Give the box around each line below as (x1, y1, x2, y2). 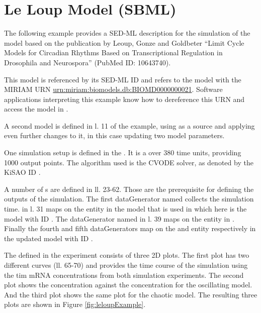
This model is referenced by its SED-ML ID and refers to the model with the (4, 74, 241, 84)
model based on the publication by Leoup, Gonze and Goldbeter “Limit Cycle (4, 37, 244, 48)
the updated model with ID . (4, 233, 93, 243)
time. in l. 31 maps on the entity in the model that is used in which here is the (4, 203, 247, 214)
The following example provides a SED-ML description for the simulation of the (4, 28, 250, 38)
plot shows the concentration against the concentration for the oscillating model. (4, 279, 252, 290)
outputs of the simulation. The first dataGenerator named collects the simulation (4, 193, 254, 204)
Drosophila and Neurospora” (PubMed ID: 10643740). (4, 57, 171, 67)
